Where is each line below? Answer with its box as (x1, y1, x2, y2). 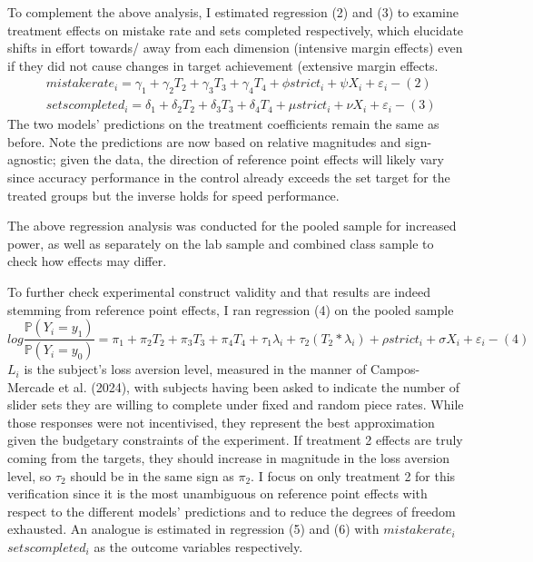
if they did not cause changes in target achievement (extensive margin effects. (7, 55, 439, 74)
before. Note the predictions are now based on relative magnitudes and (7, 132, 401, 151)
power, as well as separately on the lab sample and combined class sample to (7, 233, 434, 252)
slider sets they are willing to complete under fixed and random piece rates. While (7, 395, 464, 414)
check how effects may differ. (7, 251, 167, 271)
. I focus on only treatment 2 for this (251, 466, 456, 485)
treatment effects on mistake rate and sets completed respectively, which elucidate (7, 20, 464, 39)
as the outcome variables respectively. (94, 537, 303, 556)
